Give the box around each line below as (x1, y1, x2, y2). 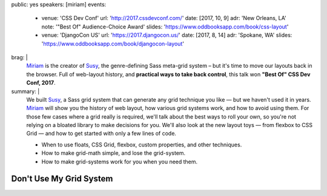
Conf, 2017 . (26, 79, 56, 87)
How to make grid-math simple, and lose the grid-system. (41, 149, 186, 157)
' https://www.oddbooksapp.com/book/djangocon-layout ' (41, 40, 185, 47)
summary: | (11, 88, 40, 95)
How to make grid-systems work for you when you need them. (41, 158, 198, 165)
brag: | (11, 53, 28, 60)
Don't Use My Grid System (11, 174, 113, 184)
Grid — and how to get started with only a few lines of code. (26, 130, 177, 137)
